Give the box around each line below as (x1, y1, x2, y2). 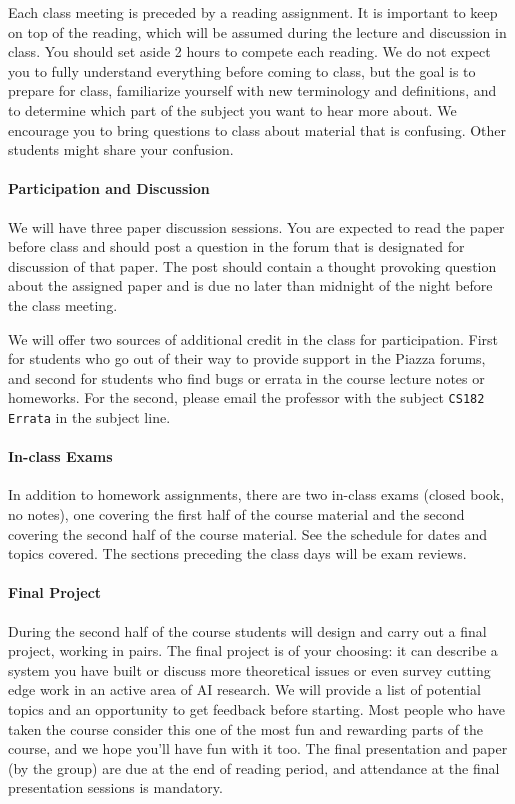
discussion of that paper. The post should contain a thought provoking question (8, 255, 497, 276)
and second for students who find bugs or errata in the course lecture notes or (8, 367, 485, 388)
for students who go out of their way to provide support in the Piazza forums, (8, 348, 486, 369)
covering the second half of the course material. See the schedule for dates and (8, 523, 488, 544)
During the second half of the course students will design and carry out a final (8, 620, 487, 641)
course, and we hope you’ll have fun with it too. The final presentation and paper (8, 738, 508, 759)
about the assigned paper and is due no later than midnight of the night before (8, 275, 493, 296)
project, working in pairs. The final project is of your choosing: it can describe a (8, 640, 498, 661)
